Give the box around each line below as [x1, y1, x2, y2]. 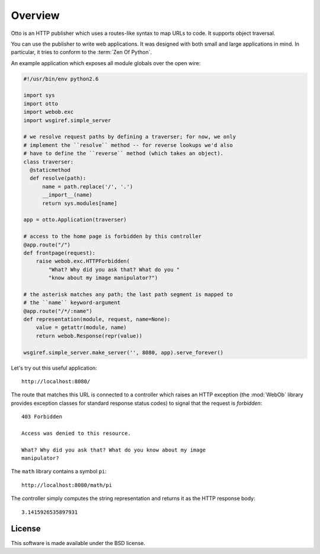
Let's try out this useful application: [11, 364, 97, 372]
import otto [23, 100, 59, 107]
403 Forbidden [21, 414, 62, 420]
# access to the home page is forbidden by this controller [23, 233, 202, 240]
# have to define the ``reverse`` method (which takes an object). [23, 150, 224, 157]
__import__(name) [42, 191, 93, 198]
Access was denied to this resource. [21, 430, 132, 437]
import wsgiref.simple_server [23, 117, 111, 124]
